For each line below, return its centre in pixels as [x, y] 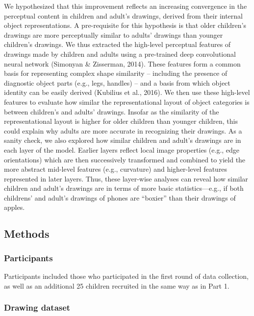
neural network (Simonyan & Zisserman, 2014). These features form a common [122, 63]
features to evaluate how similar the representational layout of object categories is [127, 102]
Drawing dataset [37, 307]
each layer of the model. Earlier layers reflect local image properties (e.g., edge [122, 149]
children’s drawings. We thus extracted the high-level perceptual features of [117, 44]
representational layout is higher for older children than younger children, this [121, 121]
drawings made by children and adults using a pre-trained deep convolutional [120, 54]
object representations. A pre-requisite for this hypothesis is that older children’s [125, 25]
